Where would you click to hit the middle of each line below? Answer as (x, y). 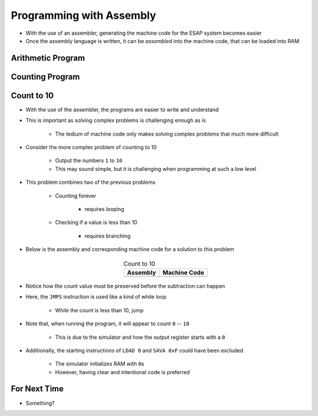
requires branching (107, 236)
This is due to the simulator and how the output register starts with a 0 (140, 337)
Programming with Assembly (83, 15)
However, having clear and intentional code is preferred (122, 372)
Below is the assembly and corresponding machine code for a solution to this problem (130, 249)
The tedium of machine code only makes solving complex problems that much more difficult (167, 134)
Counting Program (45, 77)
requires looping (104, 209)
